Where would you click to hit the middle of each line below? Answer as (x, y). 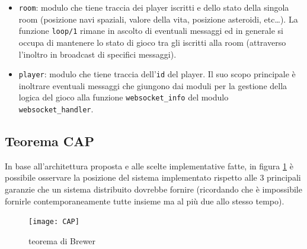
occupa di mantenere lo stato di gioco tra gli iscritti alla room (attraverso (152, 42)
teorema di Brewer (62, 240)
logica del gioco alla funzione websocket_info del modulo (124, 97)
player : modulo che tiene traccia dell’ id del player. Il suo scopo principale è (157, 74)
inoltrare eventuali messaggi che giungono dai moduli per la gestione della (153, 85)
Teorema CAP (50, 141)
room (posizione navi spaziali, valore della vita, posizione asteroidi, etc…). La (158, 19)
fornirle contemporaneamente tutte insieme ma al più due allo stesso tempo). (145, 201)
